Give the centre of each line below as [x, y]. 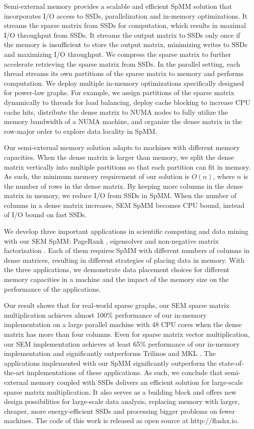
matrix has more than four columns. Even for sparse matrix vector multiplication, [127, 334]
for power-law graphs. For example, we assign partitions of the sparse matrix [119, 92]
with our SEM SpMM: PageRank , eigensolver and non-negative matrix [111, 240]
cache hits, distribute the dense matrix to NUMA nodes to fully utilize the [116, 112]
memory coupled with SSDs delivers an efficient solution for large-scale [137, 382]
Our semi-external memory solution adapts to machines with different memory [122, 147]
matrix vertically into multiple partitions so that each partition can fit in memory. [127, 166]
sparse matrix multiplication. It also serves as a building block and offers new [120, 391]
